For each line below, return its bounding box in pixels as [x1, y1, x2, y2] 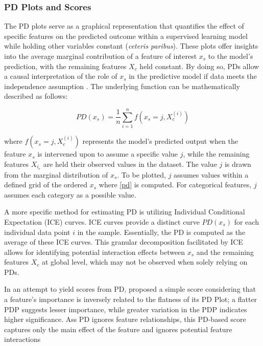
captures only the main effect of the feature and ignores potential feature [4, 323, 232, 334]
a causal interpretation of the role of [4, 71, 117, 81]
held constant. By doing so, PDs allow [139, 60, 259, 71]
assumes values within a [174, 169, 249, 180]
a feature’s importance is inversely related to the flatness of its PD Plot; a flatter [4, 294, 257, 305]
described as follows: [4, 91, 68, 101]
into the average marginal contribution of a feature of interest [4, 51, 197, 61]
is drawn [224, 158, 251, 169]
